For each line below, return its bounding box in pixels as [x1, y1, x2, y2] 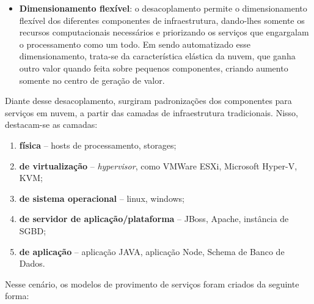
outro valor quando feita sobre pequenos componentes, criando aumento [19, 61, 288, 74]
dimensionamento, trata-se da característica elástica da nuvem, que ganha [19, 50, 296, 62]
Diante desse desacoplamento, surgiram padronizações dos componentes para [5, 94, 292, 107]
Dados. [19, 257, 45, 270]
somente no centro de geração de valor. [19, 73, 165, 86]
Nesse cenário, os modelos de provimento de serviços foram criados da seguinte [5, 277, 299, 290]
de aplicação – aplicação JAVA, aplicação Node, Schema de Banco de [19, 245, 285, 258]
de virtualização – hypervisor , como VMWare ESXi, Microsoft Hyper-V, [19, 159, 298, 172]
